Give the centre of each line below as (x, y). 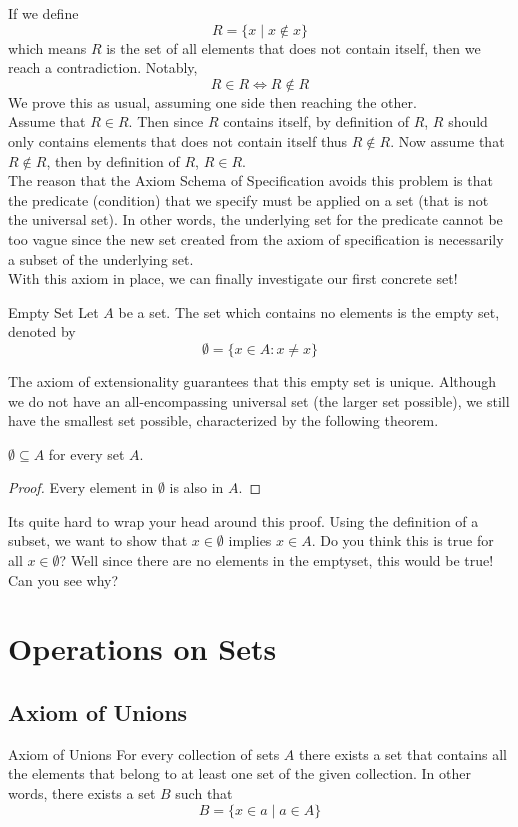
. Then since (166, 121)
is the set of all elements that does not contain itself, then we (293, 47)
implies (250, 540)
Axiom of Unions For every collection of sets (144, 753)
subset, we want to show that (98, 540)
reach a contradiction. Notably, (103, 67)
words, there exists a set (82, 793)
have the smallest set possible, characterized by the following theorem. (223, 420)
